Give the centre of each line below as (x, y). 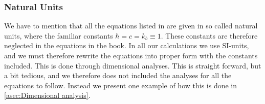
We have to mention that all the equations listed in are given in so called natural (131, 26)
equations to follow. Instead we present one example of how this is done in (120, 85)
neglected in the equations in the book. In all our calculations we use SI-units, (127, 45)
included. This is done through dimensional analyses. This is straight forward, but (133, 65)
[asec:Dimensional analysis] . (47, 95)
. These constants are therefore (209, 35)
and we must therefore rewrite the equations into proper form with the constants (131, 55)
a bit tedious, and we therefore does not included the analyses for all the (118, 75)
